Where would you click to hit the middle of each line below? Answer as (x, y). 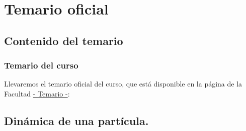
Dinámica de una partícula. (76, 120)
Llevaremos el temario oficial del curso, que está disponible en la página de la (123, 84)
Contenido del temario (64, 40)
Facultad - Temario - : (37, 93)
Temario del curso (41, 65)
